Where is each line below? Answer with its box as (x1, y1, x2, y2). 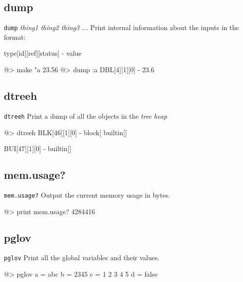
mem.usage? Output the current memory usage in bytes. (4, 189, 170, 200)
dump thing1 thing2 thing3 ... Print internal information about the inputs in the (4, 22, 239, 32)
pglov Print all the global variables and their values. (4, 252, 160, 263)
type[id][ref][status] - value (4, 48, 82, 58)
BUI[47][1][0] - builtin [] (4, 143, 72, 154)
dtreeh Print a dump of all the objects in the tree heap (4, 110, 167, 121)
